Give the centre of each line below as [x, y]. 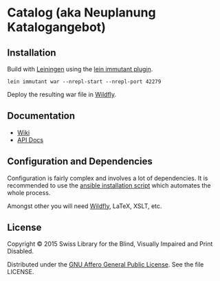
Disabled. [21, 251]
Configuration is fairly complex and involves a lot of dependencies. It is [108, 178]
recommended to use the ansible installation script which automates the [109, 185]
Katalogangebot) [57, 27]
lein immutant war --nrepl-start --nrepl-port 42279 [84, 82]
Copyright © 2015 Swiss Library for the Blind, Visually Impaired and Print [110, 244]
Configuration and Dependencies [80, 162]
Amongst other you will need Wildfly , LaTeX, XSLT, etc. [85, 206]
